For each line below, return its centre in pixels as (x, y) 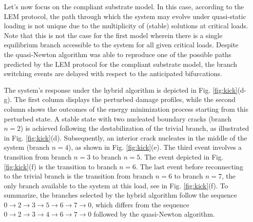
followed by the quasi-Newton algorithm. (154, 214)
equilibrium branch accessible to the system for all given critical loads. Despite (121, 45)
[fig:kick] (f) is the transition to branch (61, 166)
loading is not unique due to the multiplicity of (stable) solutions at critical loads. (126, 26)
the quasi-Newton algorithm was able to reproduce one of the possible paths (118, 54)
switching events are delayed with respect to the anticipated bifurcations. (113, 73)
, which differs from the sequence (140, 204)
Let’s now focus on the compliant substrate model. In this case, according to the (124, 6)
